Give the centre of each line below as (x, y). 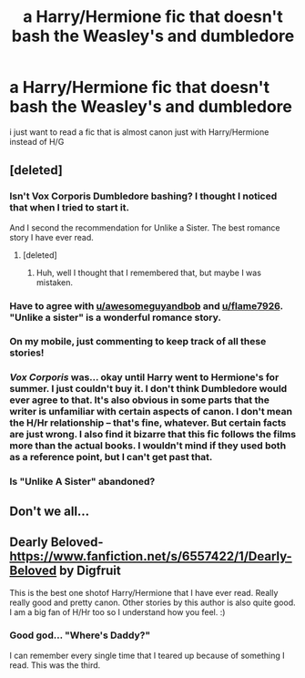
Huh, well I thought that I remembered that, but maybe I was (149, 272)
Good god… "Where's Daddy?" (80, 635)
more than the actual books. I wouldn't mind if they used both (148, 446)
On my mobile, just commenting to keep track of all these (138, 342)
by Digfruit (90, 571)
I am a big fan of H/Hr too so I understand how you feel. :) (117, 611)
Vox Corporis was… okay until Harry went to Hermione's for (144, 377)
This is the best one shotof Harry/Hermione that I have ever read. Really (144, 592)
